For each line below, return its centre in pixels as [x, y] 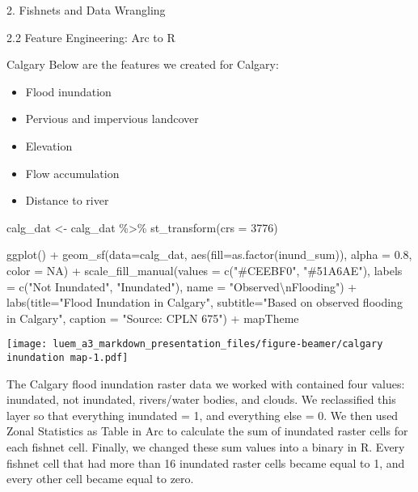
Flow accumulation [72, 173]
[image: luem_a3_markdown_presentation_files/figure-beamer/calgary [195, 344]
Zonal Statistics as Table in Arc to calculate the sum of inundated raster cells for [207, 431]
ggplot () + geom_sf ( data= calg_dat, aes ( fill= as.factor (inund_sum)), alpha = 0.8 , [209, 254]
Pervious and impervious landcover [112, 119]
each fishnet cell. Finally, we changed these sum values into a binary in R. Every [206, 447]
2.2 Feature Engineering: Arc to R [91, 37]
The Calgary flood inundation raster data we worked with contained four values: [206, 383]
